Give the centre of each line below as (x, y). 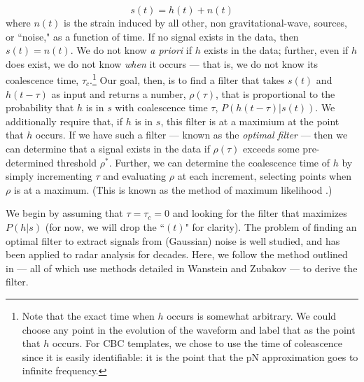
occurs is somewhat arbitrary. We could (252, 315)
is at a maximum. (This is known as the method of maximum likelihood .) (173, 189)
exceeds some (271, 148)
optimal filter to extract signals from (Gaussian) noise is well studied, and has (173, 240)
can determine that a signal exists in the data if (108, 148)
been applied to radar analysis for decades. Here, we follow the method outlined (177, 254)
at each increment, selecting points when (264, 176)
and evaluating (135, 176)
